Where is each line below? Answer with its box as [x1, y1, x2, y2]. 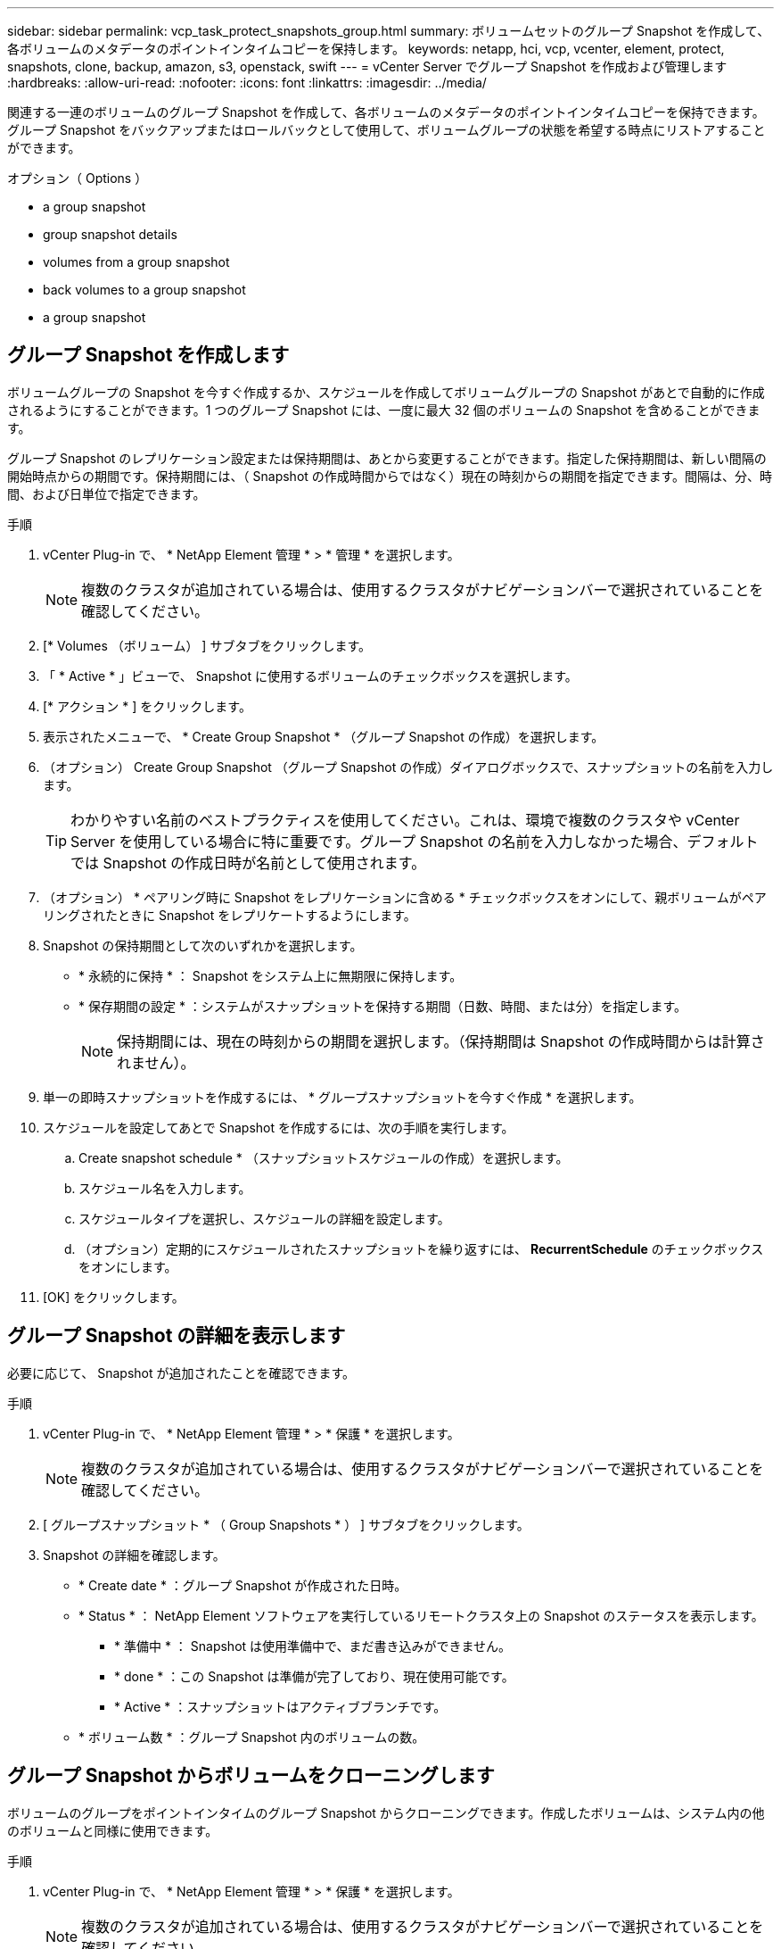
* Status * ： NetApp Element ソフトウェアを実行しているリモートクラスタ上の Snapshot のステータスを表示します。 [78, 1607, 764, 1623]
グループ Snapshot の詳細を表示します [7, 1324, 346, 1348]
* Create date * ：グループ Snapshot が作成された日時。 [78, 1577, 407, 1593]
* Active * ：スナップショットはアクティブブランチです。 [114, 1698, 447, 1714]
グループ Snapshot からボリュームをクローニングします [7, 1764, 495, 1787]
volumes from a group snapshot [43, 254, 230, 270]
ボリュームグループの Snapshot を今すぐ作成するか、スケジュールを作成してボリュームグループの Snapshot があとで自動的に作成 [7, 384, 765, 400]
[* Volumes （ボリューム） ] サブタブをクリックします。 [43, 637, 371, 653]
